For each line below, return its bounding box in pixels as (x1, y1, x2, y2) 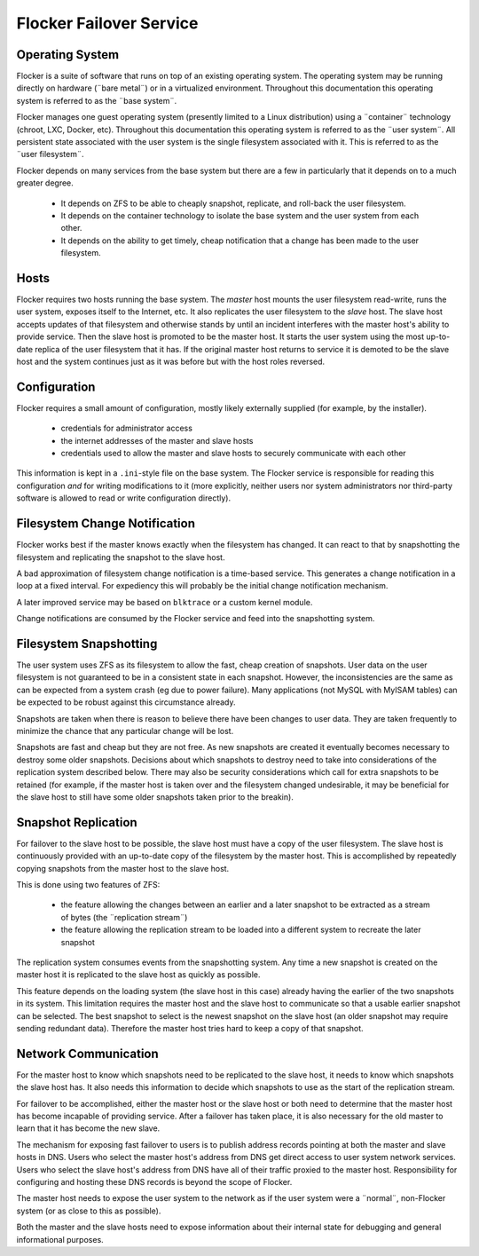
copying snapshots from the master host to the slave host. (16, 863, 230, 873)
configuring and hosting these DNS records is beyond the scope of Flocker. (16, 1176, 293, 1187)
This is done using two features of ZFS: (16, 880, 161, 889)
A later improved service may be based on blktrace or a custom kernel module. (16, 596, 313, 607)
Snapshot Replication (16, 815, 137, 830)
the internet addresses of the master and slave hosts (60, 435, 254, 446)
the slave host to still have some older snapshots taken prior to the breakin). (16, 791, 294, 802)
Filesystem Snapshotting (16, 636, 158, 652)
